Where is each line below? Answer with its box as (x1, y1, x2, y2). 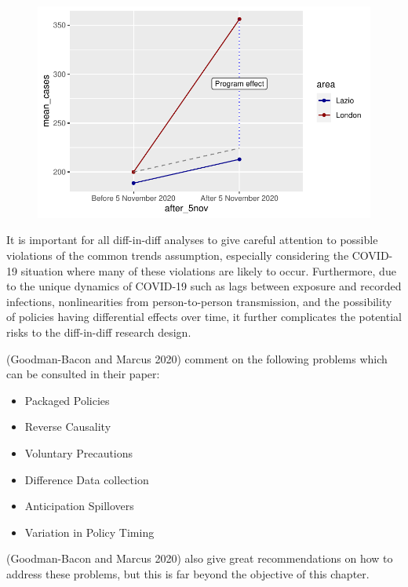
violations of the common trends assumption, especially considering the (6, 247, 349, 263)
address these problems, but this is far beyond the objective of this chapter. (6, 565, 370, 582)
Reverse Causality (24, 418, 111, 435)
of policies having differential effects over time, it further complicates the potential (6, 308, 402, 325)
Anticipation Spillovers (24, 498, 134, 514)
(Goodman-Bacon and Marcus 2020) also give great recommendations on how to (6, 550, 393, 567)
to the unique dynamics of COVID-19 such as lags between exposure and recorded (6, 278, 402, 294)
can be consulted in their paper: (6, 366, 160, 382)
